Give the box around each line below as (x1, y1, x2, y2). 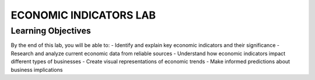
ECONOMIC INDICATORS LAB (10, 9, 156, 21)
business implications (10, 66, 63, 73)
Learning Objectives (10, 26, 92, 36)
